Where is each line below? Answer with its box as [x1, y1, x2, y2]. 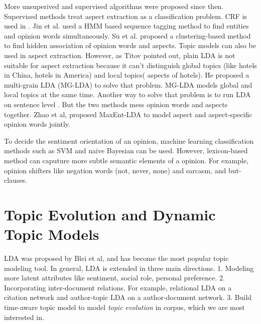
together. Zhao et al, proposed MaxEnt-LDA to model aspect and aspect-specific [4, 109, 252, 119]
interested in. [4, 311, 44, 322]
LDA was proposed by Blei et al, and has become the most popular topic [4, 253, 229, 263]
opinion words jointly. [4, 119, 70, 129]
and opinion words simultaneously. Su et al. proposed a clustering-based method [4, 30, 251, 41]
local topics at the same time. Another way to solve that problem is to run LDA [4, 89, 251, 100]
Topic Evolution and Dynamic [4, 204, 216, 224]
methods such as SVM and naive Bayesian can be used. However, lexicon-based [4, 145, 248, 156]
